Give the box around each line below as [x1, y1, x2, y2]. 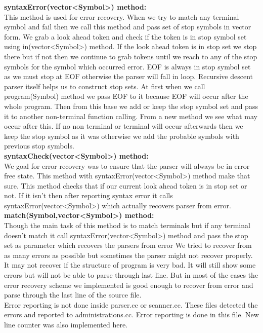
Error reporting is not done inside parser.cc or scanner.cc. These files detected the [4, 299, 258, 310]
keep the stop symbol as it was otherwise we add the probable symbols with [4, 130, 239, 141]
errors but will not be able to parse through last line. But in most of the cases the [4, 270, 258, 280]
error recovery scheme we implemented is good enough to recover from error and [4, 279, 253, 290]
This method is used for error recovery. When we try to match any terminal [4, 11, 239, 22]
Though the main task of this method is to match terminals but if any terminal [4, 220, 250, 231]
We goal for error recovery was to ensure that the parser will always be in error [4, 160, 250, 171]
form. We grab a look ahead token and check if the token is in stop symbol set [4, 31, 247, 42]
